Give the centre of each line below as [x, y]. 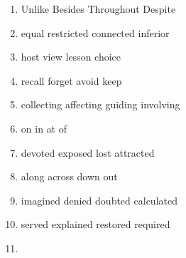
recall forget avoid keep [71, 80]
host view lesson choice [71, 57]
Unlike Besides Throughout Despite [98, 9]
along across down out [69, 176]
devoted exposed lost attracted [88, 152]
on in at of [44, 128]
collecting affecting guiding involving [100, 104]
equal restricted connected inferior [95, 32]
